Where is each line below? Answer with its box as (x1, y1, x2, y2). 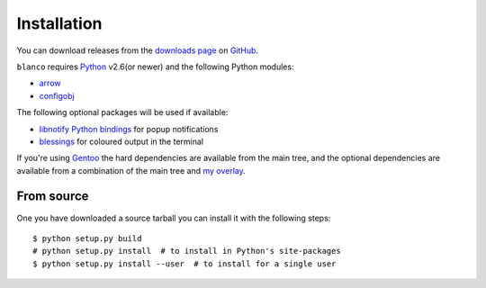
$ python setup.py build (32, 233, 142, 243)
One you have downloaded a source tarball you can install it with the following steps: (16, 212, 331, 223)
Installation (16, 13, 103, 33)
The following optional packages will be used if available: (16, 107, 229, 118)
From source (16, 189, 89, 204)
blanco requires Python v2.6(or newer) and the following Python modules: (16, 61, 294, 72)
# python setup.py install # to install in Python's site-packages (32, 246, 341, 256)
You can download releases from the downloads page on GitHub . (16, 45, 259, 56)
